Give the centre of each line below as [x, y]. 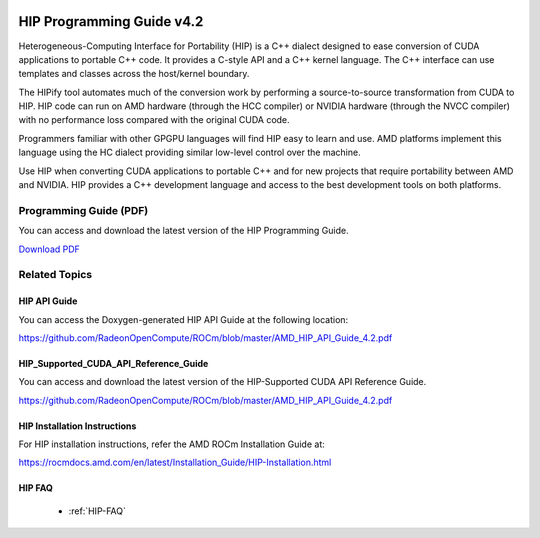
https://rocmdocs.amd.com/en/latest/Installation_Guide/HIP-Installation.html [175, 462]
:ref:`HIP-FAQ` [97, 511]
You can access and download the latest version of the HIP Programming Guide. [183, 231]
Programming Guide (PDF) [83, 210]
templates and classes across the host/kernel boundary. [134, 74]
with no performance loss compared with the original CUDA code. [154, 120]
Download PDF [49, 249]
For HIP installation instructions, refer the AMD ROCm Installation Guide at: [171, 444]
